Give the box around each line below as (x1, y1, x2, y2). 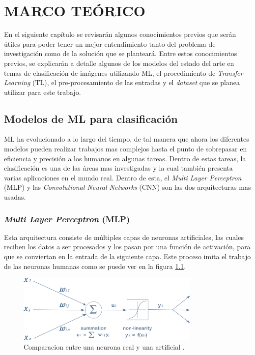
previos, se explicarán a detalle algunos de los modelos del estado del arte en (4, 58, 234, 68)
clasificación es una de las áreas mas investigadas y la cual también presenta (4, 163, 233, 173)
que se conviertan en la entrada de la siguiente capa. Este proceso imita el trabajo (4, 251, 251, 262)
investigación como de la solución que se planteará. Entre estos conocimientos (4, 48, 237, 59)
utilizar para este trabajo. (4, 87, 81, 97)
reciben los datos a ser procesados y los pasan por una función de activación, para (4, 241, 251, 252)
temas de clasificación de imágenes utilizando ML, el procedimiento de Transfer (4, 67, 243, 78)
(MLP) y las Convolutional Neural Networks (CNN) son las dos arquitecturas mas (4, 182, 251, 192)
